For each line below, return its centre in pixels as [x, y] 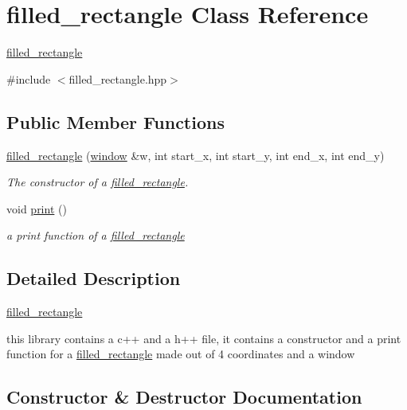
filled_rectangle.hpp [118, 78]
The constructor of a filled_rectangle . [98, 182]
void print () [37, 208]
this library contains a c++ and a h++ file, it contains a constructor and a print [204, 338]
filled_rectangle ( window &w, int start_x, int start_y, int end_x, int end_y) [196, 155]
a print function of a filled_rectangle [96, 235]
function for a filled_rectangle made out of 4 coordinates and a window [181, 354]
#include [29, 78]
